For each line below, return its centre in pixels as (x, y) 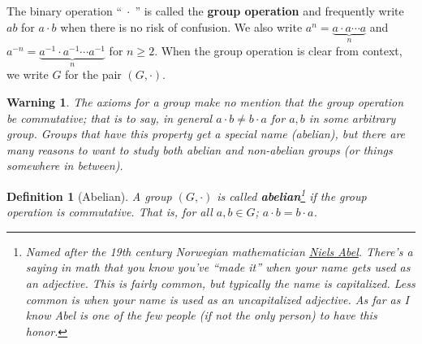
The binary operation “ (65, 11)
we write (28, 74)
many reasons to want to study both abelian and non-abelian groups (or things (200, 149)
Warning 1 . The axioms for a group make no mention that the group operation (205, 102)
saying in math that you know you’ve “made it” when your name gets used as (218, 267)
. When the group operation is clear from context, (278, 51)
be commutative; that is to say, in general (110, 118)
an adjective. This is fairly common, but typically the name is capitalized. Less (220, 283)
